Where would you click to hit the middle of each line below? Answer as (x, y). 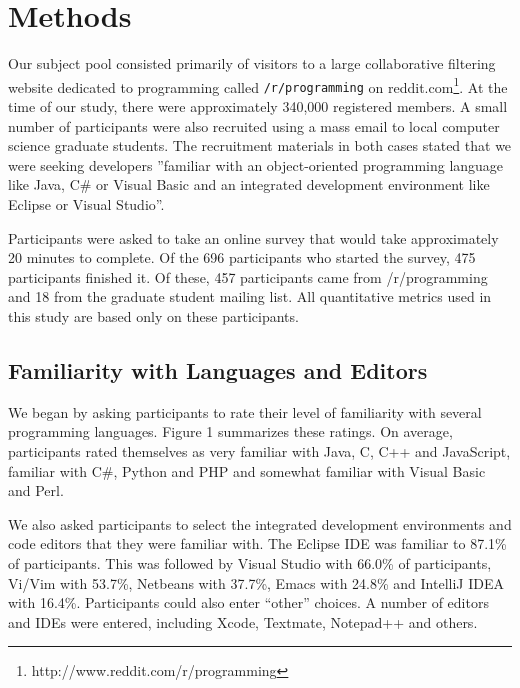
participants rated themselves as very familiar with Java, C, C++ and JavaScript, (259, 450)
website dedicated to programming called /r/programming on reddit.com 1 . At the (258, 85)
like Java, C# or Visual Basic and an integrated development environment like (249, 184)
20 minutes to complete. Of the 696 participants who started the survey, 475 (242, 257)
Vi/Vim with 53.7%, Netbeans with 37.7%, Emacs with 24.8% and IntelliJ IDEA (256, 582)
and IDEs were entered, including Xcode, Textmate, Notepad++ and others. (243, 621)
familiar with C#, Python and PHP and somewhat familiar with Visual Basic (247, 470)
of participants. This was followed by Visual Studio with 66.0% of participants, (250, 562)
